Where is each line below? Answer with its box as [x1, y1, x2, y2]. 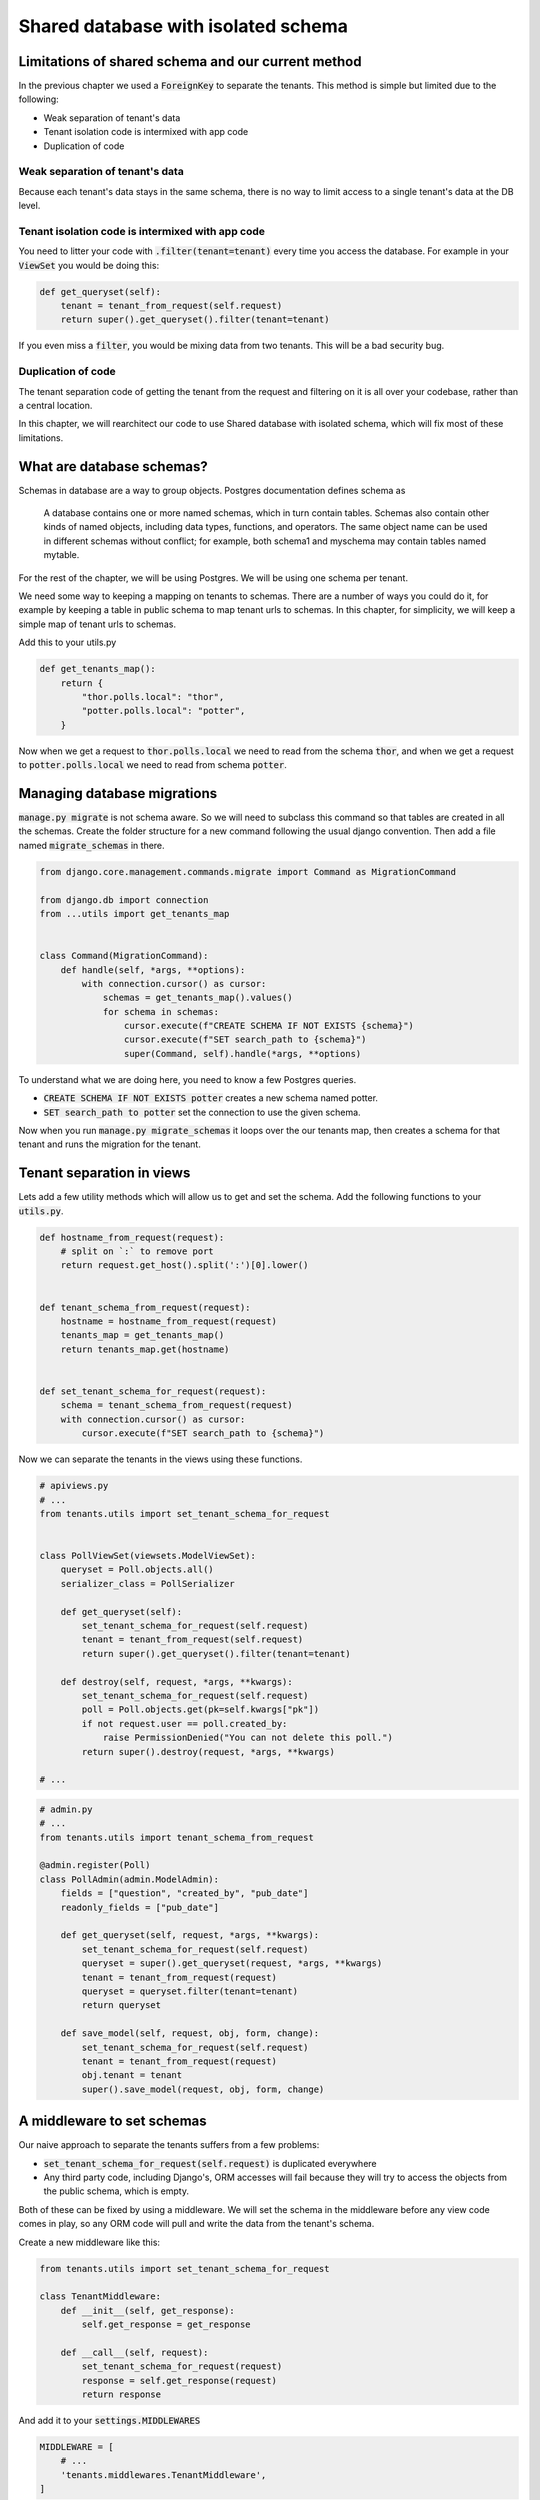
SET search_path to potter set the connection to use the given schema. [43, 1106, 361, 1118]
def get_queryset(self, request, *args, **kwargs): [60, 1930, 320, 1941]
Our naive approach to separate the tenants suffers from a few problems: [18, 2139, 320, 2151]
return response [81, 2389, 162, 2400]
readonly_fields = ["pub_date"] [60, 1901, 220, 1913]
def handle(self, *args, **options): [60, 964, 246, 975]
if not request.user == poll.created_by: [81, 1718, 288, 1729]
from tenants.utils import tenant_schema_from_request [39, 1831, 314, 1843]
